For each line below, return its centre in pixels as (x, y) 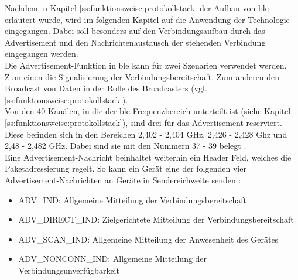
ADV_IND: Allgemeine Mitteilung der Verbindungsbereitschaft (132, 199)
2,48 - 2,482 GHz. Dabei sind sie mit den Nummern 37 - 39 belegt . (126, 146)
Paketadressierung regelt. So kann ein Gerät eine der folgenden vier (126, 168)
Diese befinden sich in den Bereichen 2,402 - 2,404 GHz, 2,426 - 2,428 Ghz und (146, 134)
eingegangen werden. (42, 54)
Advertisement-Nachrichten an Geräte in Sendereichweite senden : (123, 180)
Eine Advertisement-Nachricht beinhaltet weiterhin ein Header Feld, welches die (148, 157)
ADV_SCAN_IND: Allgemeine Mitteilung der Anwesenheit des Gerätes (148, 239)
